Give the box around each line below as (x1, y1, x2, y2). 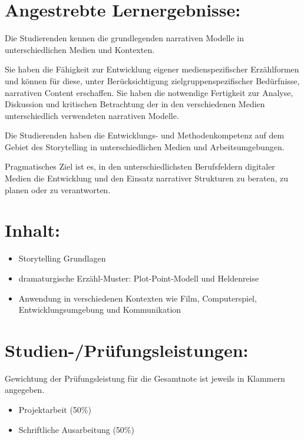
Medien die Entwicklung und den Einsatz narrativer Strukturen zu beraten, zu (5, 172, 289, 184)
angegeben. (5, 383, 45, 396)
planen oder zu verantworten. (5, 183, 111, 196)
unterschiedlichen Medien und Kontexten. (5, 43, 155, 55)
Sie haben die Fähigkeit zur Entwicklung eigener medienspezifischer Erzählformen (5, 63, 299, 75)
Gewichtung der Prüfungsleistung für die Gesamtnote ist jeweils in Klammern (5, 372, 285, 384)
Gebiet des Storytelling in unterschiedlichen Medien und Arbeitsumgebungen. (5, 140, 285, 153)
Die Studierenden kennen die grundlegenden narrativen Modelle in (5, 32, 244, 44)
